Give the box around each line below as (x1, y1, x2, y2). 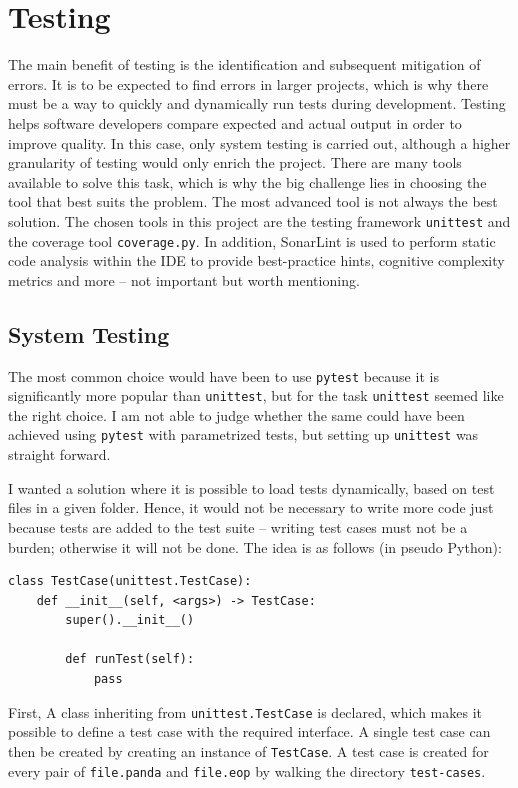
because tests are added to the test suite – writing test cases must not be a (8, 516, 468, 537)
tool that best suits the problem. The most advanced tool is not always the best (8, 191, 498, 212)
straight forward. (8, 444, 111, 465)
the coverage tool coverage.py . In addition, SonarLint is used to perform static (8, 230, 496, 251)
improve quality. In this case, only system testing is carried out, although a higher (8, 132, 511, 153)
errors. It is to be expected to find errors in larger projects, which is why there (8, 73, 489, 94)
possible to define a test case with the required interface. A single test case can (8, 721, 491, 742)
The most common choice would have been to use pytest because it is (8, 365, 439, 386)
